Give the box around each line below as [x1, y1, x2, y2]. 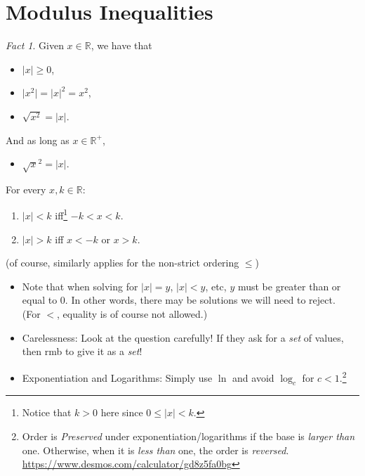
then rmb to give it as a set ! [22, 344, 142, 359]
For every [6, 181, 46, 196]
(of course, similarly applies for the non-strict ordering [6, 255, 239, 270]
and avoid [232, 370, 274, 385]
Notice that [22, 405, 72, 420]
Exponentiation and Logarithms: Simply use [22, 370, 213, 385]
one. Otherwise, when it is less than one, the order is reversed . [22, 442, 289, 457]
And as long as [6, 132, 69, 147]
